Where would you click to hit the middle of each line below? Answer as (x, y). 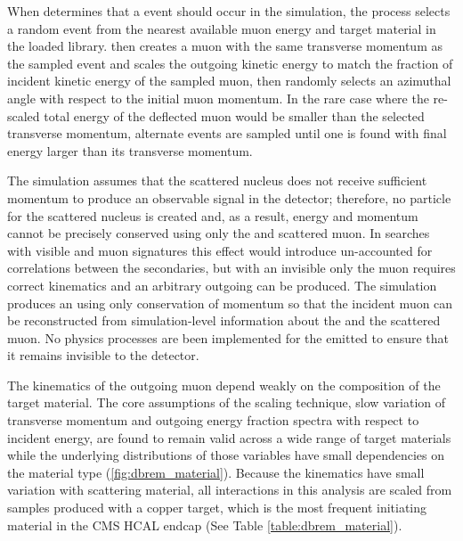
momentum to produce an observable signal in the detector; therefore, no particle (229, 197)
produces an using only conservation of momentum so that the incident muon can (230, 303)
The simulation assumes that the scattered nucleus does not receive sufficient (217, 180)
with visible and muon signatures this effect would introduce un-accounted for (220, 250)
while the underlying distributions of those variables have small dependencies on (226, 455)
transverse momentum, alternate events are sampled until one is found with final (227, 133)
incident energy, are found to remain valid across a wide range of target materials (229, 437)
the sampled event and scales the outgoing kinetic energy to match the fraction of (230, 63)
